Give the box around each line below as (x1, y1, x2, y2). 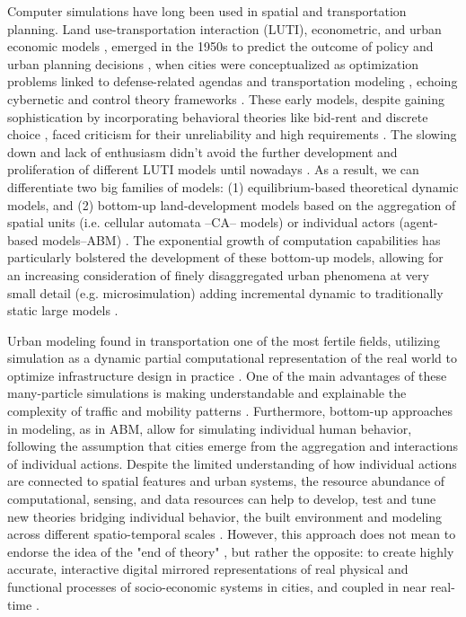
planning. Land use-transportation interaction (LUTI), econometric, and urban (7, 19, 442, 38)
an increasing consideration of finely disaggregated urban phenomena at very (7, 265, 429, 284)
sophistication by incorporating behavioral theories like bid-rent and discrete (7, 107, 428, 126)
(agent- (399, 213, 438, 232)
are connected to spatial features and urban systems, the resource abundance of (7, 472, 445, 490)
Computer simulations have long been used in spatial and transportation (7, 2, 407, 20)
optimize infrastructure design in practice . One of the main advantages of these (7, 366, 447, 384)
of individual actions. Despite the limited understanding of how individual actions (7, 454, 457, 472)
